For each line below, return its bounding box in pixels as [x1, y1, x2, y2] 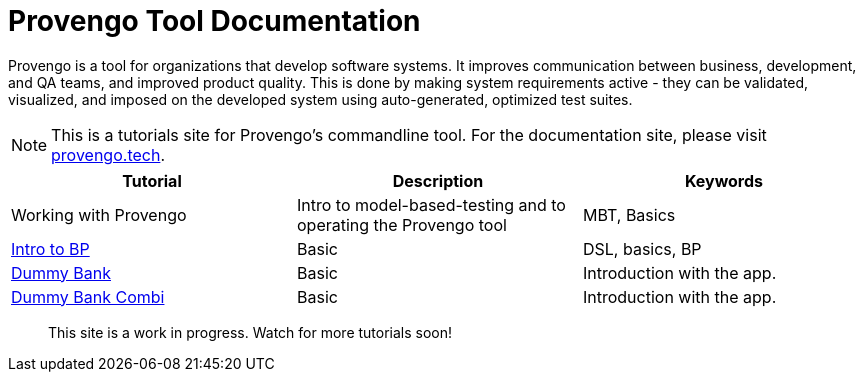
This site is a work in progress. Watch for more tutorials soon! [48, 323, 453, 341]
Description [392, 170, 484, 191]
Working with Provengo [11, 204, 187, 225]
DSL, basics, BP [582, 238, 702, 259]
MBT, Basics [582, 204, 676, 225]
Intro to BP [11, 238, 90, 259]
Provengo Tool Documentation [8, 4, 421, 38]
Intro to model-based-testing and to [296, 194, 566, 215]
